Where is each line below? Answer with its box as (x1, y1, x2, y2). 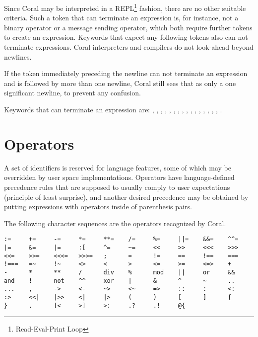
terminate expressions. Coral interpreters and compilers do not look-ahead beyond (4, 42, 254, 52)
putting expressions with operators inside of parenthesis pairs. (4, 201, 192, 212)
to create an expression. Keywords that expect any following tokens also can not (4, 32, 248, 42)
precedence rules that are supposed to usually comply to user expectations (4, 181, 230, 192)
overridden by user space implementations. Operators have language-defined (4, 172, 235, 182)
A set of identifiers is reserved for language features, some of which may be (4, 162, 231, 172)
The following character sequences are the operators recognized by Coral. (4, 218, 226, 228)
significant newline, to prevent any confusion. (4, 87, 141, 98)
